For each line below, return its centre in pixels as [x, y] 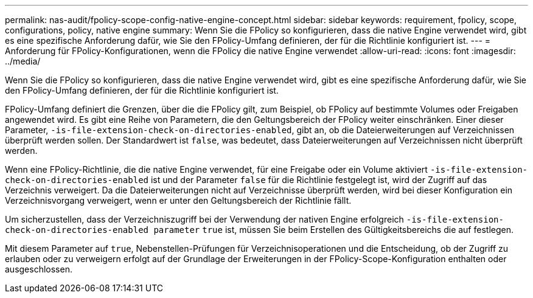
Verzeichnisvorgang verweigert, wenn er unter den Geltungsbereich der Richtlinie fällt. [178, 200]
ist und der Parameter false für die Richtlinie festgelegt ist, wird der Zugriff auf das [319, 180]
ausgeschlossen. [39, 269]
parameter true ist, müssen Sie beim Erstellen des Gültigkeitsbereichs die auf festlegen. [333, 230]
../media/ [23, 61]
